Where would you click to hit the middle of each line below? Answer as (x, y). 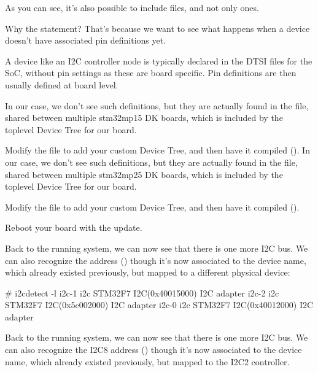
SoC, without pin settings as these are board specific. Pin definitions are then (151, 73)
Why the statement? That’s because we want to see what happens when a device (157, 28)
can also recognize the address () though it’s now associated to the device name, (156, 260)
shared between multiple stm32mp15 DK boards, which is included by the (144, 118)
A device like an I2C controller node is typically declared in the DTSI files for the (159, 60)
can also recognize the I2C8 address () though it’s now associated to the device (153, 350)
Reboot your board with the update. (74, 227)
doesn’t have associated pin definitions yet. (86, 40)
